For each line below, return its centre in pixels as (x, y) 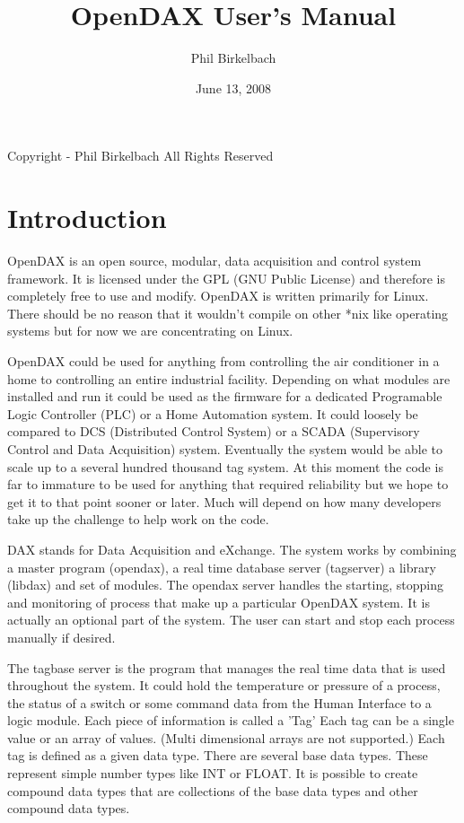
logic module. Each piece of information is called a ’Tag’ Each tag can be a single (231, 720)
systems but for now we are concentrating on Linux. (150, 331)
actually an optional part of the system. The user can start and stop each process (231, 620)
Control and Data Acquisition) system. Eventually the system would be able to (225, 448)
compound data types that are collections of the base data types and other (213, 790)
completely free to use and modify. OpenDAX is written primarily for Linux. (218, 296)
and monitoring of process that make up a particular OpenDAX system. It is (219, 602)
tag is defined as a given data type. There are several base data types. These (218, 755)
